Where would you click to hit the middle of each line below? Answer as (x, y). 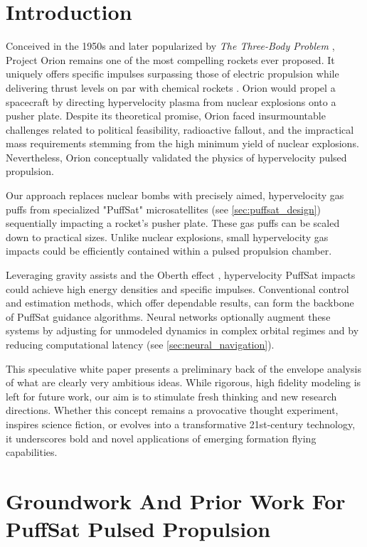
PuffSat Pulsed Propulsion (138, 529)
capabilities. (32, 452)
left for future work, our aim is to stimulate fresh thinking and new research (171, 396)
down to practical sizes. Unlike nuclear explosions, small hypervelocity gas (167, 237)
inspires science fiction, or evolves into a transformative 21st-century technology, (181, 424)
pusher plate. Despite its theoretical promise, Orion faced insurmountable (166, 116)
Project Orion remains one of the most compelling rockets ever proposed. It (170, 59)
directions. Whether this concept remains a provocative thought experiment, (172, 410)
